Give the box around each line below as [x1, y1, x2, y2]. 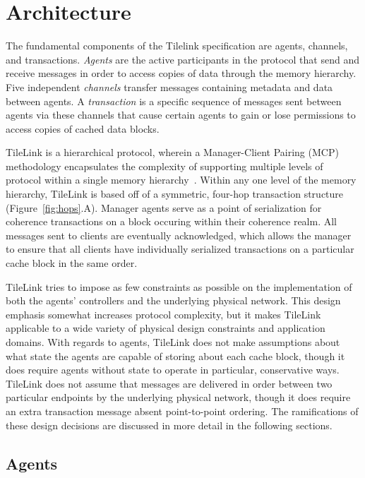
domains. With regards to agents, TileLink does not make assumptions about [6, 335, 340, 349]
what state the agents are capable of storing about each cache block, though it [6, 348, 345, 363]
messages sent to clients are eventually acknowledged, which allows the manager [6, 227, 352, 242]
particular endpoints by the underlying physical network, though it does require [6, 390, 351, 405]
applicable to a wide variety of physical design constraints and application [6, 321, 325, 335]
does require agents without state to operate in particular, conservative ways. [6, 362, 340, 377]
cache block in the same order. [6, 256, 138, 270]
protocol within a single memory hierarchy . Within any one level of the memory [6, 172, 357, 187]
